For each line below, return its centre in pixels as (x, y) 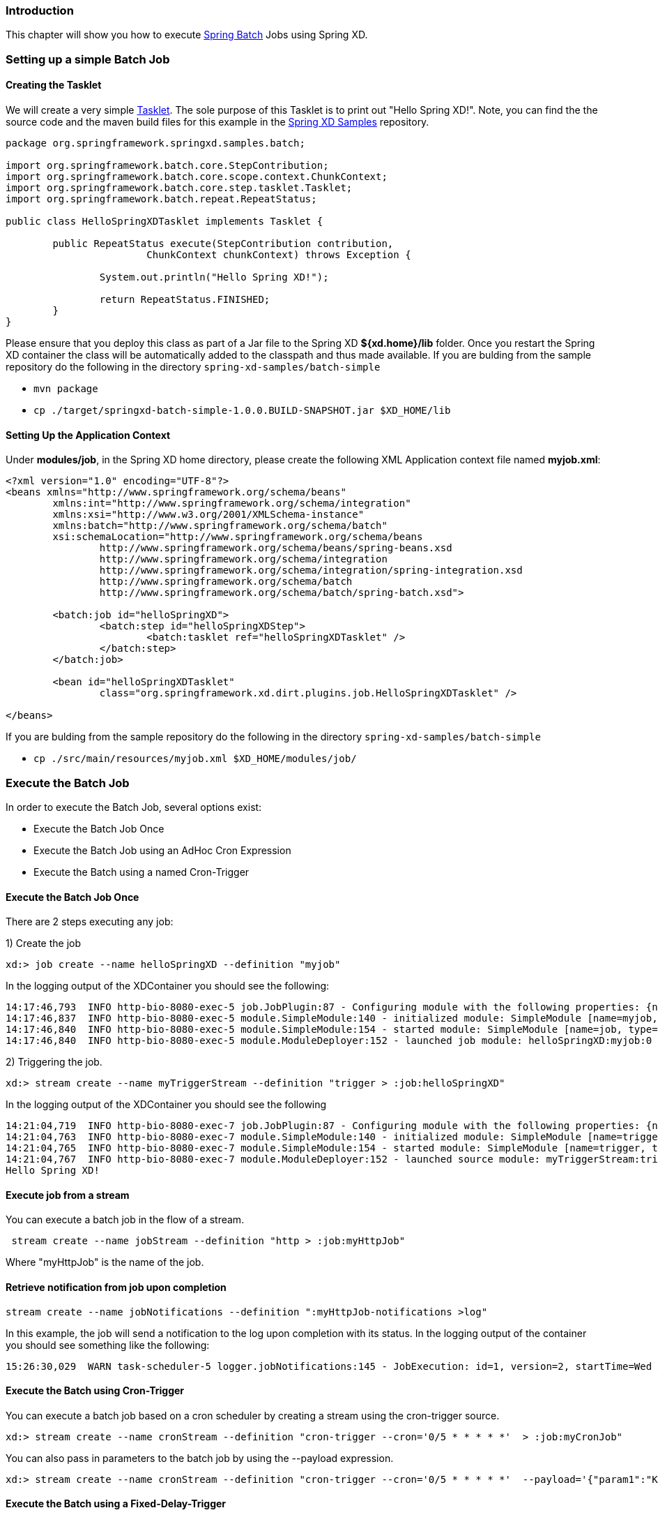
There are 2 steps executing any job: (90, 922)
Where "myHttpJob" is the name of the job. (105, 1262)
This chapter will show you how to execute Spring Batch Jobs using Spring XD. (187, 35)
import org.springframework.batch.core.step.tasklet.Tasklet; (179, 187)
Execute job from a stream (68, 1195)
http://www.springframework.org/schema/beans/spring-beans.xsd (276, 548)
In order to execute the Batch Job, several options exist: (134, 807)
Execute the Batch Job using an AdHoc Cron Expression (162, 850)
